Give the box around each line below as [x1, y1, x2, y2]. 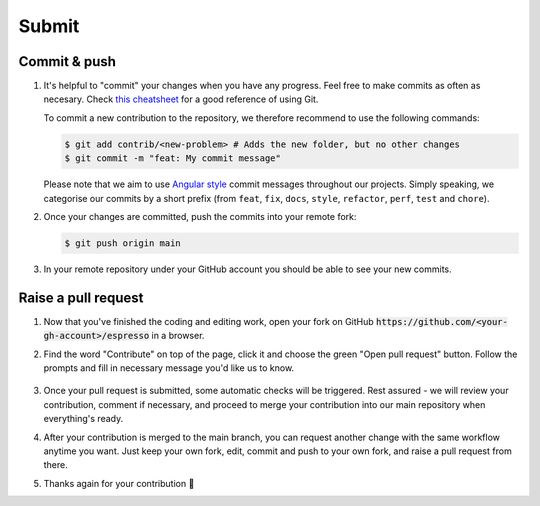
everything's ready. [43, 413, 124, 425]
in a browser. [151, 330, 205, 342]
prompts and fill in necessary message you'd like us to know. [43, 362, 295, 374]
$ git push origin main [64, 237, 182, 249]
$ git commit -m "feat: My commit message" [64, 153, 282, 164]
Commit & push [18, 53, 117, 70]
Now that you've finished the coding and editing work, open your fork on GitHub [43, 315, 374, 327]
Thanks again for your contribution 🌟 [43, 477, 195, 489]
